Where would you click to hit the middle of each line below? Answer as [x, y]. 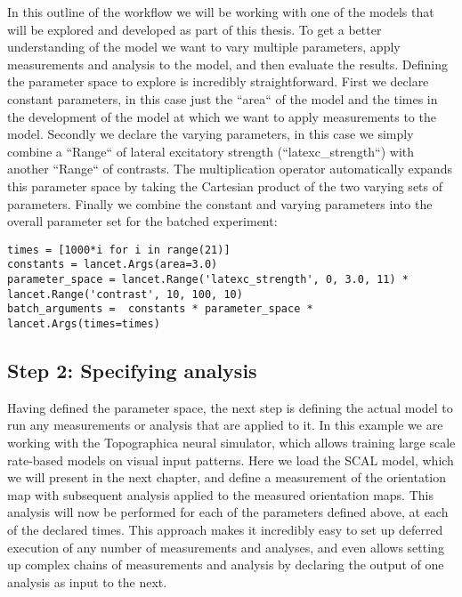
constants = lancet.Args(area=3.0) [113, 265]
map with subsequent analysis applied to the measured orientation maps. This [220, 494]
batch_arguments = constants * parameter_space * [160, 309]
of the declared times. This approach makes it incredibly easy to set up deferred [225, 530]
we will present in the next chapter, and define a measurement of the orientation [227, 477]
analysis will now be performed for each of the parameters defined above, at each [228, 512]
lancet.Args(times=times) [84, 324]
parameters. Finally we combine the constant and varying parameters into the [220, 203]
